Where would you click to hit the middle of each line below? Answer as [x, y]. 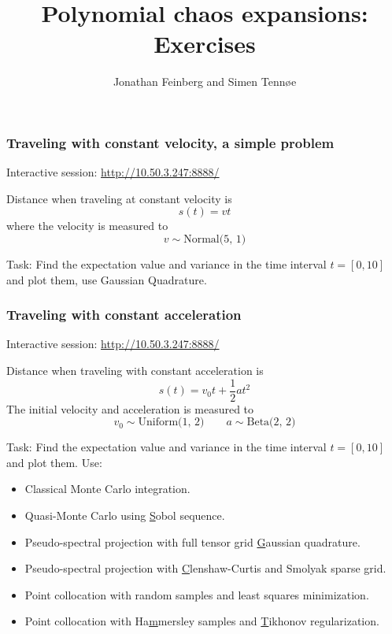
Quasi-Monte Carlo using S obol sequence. [125, 515]
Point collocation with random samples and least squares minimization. [197, 594]
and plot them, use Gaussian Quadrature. [107, 279]
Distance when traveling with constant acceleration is [135, 370]
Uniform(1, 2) [171, 423]
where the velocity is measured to [87, 226]
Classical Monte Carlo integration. [107, 489]
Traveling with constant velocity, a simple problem [170, 142]
